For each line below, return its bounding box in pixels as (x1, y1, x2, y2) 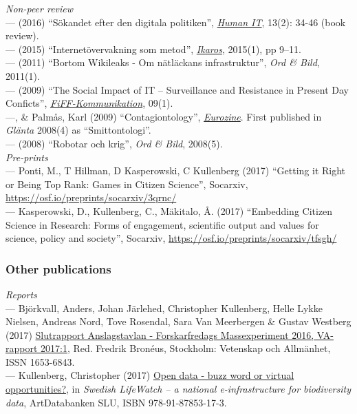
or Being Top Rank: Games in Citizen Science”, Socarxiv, (6, 176, 248, 191)
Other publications (6, 260, 111, 277)
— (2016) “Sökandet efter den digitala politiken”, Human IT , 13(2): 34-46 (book (6, 14, 346, 29)
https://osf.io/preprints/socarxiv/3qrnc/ (6, 190, 177, 205)
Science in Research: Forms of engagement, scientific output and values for (6, 217, 319, 231)
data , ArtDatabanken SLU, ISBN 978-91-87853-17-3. (6, 395, 227, 409)
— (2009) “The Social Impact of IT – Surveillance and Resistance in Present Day (6, 82, 349, 96)
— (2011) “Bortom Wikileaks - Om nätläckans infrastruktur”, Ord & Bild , (6, 55, 320, 70)
